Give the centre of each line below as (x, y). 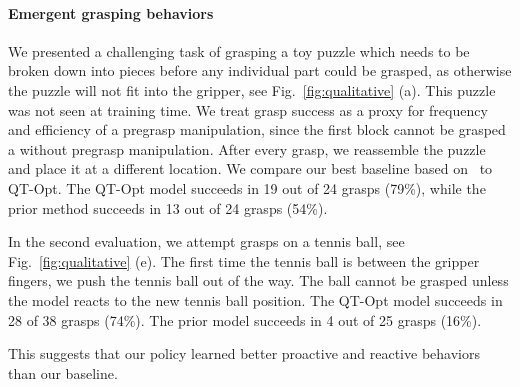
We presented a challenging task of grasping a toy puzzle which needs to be (239, 50)
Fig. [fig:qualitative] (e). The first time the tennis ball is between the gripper (244, 260)
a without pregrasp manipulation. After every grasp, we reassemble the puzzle (247, 148)
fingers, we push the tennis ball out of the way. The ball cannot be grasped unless (258, 280)
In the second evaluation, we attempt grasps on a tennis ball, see (206, 241)
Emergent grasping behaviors (111, 12)
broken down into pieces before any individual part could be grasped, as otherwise (260, 70)
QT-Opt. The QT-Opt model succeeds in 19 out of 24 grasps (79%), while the (247, 187)
